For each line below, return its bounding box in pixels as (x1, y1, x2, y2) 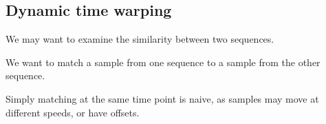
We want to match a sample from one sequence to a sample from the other (6, 54, 320, 69)
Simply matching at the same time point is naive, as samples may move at (6, 91, 319, 105)
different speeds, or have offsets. (6, 105, 140, 119)
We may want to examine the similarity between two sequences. (6, 32, 274, 46)
